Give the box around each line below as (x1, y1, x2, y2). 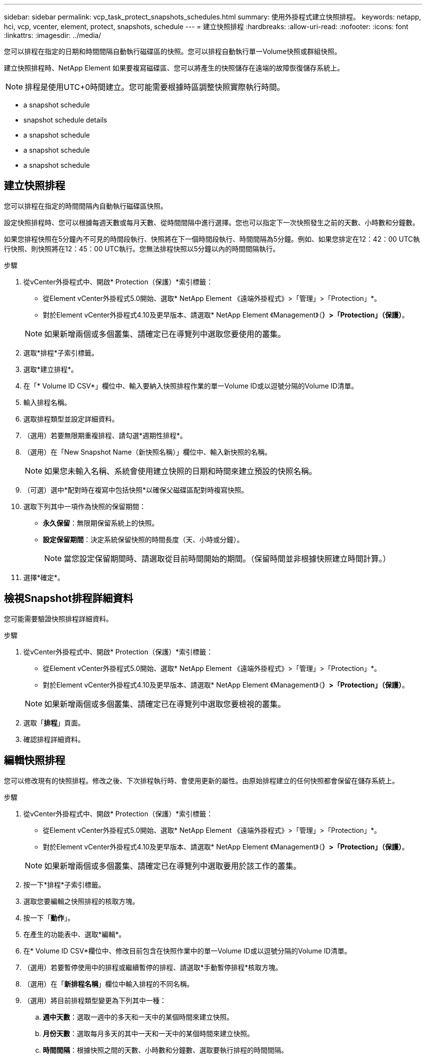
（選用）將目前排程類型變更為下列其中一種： (23, 996, 166, 1005)
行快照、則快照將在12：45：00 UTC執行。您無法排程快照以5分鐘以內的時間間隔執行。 (4, 244, 280, 253)
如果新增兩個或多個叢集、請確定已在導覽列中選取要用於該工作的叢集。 (44, 861, 302, 871)
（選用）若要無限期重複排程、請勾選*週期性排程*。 (23, 431, 187, 440)
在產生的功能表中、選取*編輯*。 (23, 930, 126, 938)
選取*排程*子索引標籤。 (23, 348, 99, 357)
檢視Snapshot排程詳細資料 (4, 592, 133, 605)
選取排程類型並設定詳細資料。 (23, 414, 119, 423)
